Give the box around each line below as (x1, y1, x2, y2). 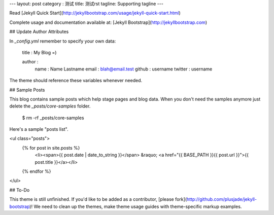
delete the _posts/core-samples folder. (9, 103, 91, 109)
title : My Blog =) (22, 49, 57, 55)
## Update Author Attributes (9, 28, 69, 35)
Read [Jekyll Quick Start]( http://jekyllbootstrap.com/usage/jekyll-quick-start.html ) (9, 10, 181, 16)
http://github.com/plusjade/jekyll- (186, 196, 257, 202)
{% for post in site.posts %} (22, 145, 80, 151)
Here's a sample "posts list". (9, 126, 68, 132)
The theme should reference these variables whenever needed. (9, 78, 142, 84)
